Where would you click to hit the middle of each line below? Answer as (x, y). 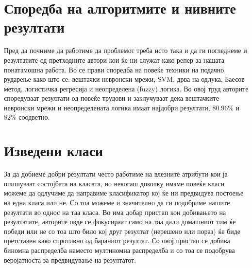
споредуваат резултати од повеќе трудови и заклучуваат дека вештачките (111, 98)
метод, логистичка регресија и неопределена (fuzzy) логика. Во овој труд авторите (126, 88)
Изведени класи (54, 151)
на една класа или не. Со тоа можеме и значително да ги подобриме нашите (117, 202)
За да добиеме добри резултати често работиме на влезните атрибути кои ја (116, 174)
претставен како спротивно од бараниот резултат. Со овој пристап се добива (117, 241)
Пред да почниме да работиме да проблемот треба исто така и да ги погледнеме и (126, 50)
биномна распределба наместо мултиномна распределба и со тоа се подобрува (119, 250)
